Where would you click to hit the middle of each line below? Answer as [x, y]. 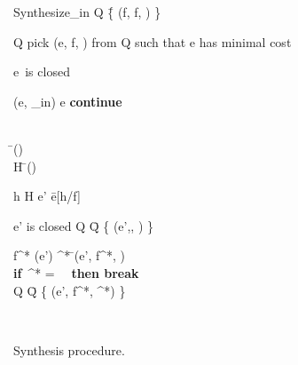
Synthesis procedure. [69, 349]
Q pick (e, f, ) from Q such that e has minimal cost [153, 41]
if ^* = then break [76, 272]
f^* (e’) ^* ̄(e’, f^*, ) [70, 255]
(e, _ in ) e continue [68, 101]
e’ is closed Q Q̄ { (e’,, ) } [84, 225]
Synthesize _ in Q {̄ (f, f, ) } [87, 12]
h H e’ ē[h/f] [47, 196]
